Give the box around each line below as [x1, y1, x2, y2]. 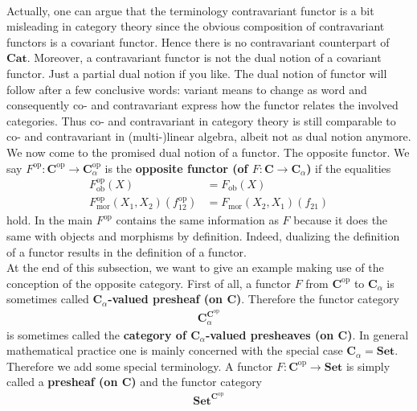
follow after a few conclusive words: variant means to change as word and [6, 80, 367, 97]
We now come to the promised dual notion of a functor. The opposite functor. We [6, 143, 410, 160]
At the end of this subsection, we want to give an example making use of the [6, 259, 384, 276]
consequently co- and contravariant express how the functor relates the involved [6, 97, 399, 113]
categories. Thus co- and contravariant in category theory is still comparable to [6, 112, 396, 129]
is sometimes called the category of [6, 326, 186, 343]
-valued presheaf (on [108, 290, 223, 307]
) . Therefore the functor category [236, 290, 399, 307]
